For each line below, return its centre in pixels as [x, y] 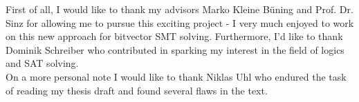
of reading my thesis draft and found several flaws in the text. [137, 90]
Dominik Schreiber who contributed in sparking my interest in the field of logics [175, 49]
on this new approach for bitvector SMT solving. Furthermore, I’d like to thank [174, 36]
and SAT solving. [42, 63]
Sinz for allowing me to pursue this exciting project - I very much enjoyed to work [180, 22]
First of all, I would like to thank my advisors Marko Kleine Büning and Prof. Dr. [179, 9]
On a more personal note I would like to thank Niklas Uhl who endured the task [176, 76]
